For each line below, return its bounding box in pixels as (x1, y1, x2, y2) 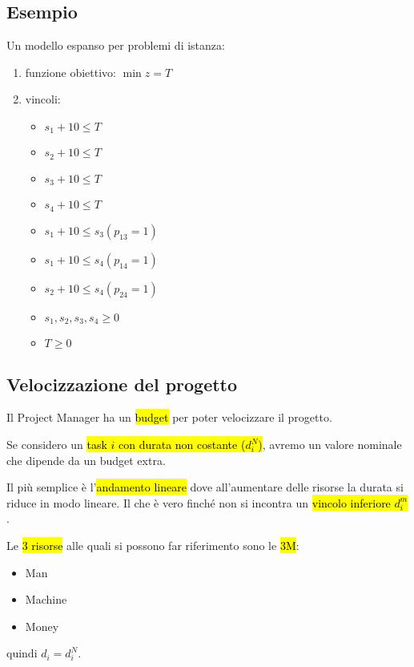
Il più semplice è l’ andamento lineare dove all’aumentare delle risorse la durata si (6, 479, 404, 495)
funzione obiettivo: (25, 63, 116, 80)
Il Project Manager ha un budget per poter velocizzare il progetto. (6, 409, 332, 426)
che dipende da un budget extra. (6, 451, 166, 468)
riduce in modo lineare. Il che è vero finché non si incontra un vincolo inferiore (6, 494, 391, 511)
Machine (25, 591, 67, 608)
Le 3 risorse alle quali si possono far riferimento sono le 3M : (6, 537, 299, 554)
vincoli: (25, 91, 61, 107)
